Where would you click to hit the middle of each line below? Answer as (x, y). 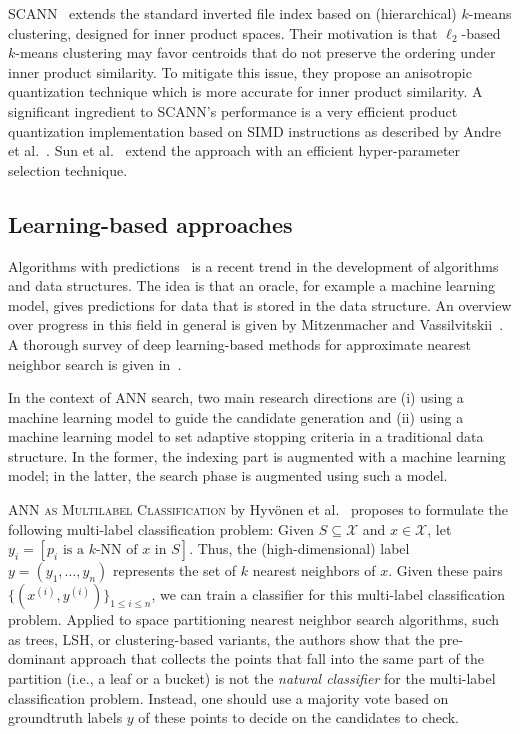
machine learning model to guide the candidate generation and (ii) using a (236, 416)
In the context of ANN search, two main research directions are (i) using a (236, 397)
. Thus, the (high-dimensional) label (299, 548)
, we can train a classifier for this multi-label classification (328, 594)
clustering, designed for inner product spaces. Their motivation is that (223, 32)
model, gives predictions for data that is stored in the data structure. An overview (260, 304)
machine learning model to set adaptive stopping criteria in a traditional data (246, 436)
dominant (37, 658)
